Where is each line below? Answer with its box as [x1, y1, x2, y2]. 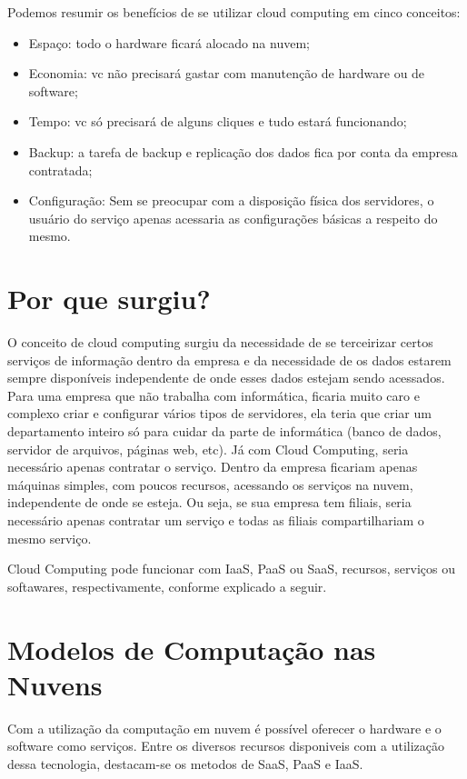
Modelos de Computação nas [7, 630, 376, 667]
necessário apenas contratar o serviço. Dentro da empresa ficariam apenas [7, 457, 418, 476]
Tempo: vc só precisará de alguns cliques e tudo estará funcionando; [28, 112, 407, 131]
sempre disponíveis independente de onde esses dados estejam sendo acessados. [7, 368, 445, 387]
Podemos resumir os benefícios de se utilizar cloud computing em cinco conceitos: [7, 3, 461, 21]
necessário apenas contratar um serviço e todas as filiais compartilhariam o [7, 511, 424, 529]
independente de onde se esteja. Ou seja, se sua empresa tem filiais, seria [7, 493, 412, 512]
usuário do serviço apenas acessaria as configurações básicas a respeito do [28, 208, 438, 227]
